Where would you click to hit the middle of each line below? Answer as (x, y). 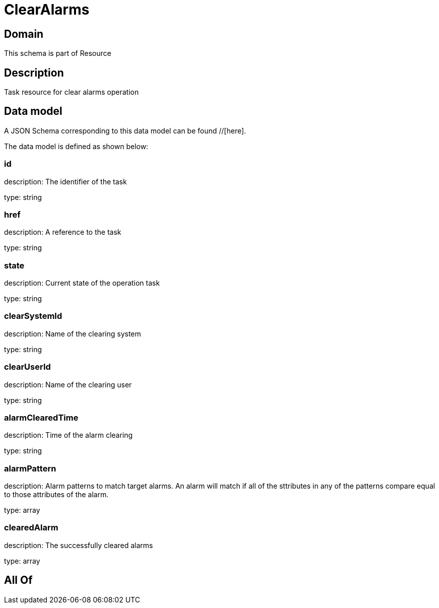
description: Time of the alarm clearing (68, 435)
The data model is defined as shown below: (76, 146)
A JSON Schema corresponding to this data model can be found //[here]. (125, 130)
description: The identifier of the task (65, 181)
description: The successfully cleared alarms (79, 545)
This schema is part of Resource (58, 53)
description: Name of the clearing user (68, 384)
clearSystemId (33, 316)
